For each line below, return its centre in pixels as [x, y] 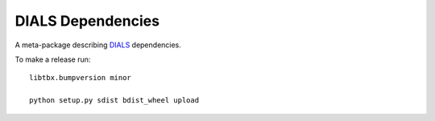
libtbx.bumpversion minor [81, 78]
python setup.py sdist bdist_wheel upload [114, 101]
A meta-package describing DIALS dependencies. [98, 45]
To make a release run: [53, 59]
